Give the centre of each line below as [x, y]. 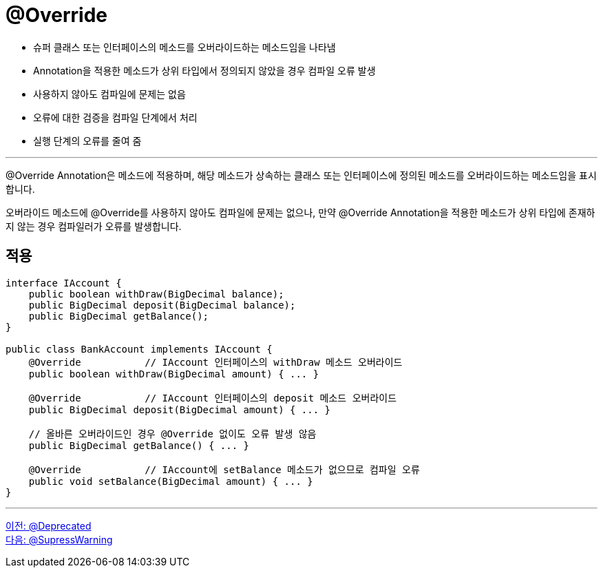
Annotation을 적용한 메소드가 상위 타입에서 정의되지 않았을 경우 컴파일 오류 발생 [204, 70]
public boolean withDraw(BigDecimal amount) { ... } [174, 374]
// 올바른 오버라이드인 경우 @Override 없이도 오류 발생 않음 [172, 434]
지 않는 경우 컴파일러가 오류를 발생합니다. [94, 226]
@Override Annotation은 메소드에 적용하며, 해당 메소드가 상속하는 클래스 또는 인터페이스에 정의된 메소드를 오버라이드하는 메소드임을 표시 [301, 175]
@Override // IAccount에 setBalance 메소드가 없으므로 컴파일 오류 [224, 469]
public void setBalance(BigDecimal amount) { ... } [171, 481]
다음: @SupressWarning [59, 539]
